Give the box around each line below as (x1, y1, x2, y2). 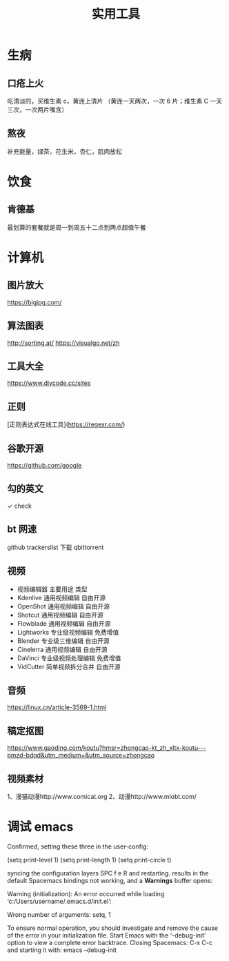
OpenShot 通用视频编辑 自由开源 (17, 602, 110, 611)
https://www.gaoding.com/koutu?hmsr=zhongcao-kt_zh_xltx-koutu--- (7, 744, 207, 752)
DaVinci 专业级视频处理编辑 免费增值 (17, 653, 121, 662)
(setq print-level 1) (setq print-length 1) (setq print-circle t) (7, 855, 172, 864)
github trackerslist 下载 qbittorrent (7, 543, 104, 551)
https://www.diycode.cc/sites (7, 379, 91, 387)
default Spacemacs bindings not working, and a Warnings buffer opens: (7, 876, 213, 884)
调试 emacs (7, 819, 74, 835)
